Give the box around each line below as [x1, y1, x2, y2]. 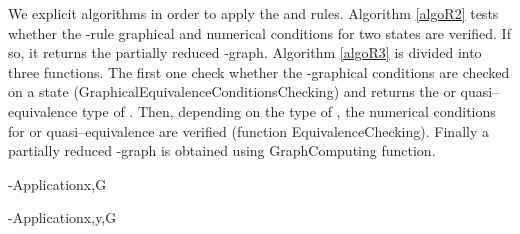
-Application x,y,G [8, 207, 117, 228]
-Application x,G [8, 173, 107, 194]
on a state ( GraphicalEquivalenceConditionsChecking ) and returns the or [8, 81, 456, 102]
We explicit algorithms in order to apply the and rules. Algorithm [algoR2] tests [8, 3, 499, 23]
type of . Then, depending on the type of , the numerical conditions [81, 100, 496, 121]
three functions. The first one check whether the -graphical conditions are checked [8, 61, 510, 82]
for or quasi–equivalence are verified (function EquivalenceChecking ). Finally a [8, 120, 489, 141]
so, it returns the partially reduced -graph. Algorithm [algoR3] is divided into [8, 42, 482, 63]
